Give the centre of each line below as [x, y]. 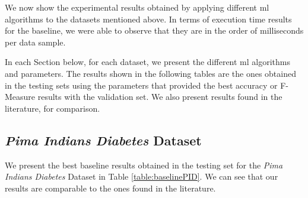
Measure [20, 97]
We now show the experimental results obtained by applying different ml [137, 7]
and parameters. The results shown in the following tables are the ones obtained [150, 73]
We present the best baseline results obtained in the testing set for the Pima [144, 165]
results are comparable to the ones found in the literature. [110, 188]
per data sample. [35, 42]
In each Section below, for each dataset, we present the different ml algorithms [148, 62]
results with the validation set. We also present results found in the [160, 97]
